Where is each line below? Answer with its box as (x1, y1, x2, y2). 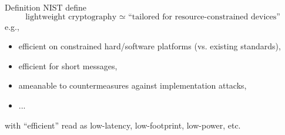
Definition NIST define (5, 1, 87, 13)
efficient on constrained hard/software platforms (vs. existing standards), (18, 40, 281, 52)
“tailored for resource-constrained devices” (128, 12, 280, 21)
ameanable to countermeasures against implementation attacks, (18, 79, 247, 92)
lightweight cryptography (25, 12, 117, 21)
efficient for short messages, (18, 59, 118, 72)
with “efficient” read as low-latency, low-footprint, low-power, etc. (5, 119, 241, 131)
